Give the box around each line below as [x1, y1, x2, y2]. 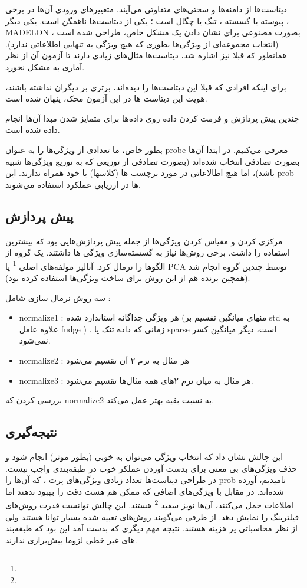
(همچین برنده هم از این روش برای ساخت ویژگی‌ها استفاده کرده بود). [5, 271, 250, 283]
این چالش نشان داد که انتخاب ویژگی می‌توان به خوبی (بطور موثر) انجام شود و [5, 450, 283, 462]
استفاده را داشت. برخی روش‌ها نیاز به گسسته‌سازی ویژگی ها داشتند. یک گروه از [5, 246, 290, 259]
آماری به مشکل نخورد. [5, 60, 85, 73]
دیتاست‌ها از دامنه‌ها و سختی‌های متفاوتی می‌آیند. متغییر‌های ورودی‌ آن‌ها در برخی [5, 3, 288, 15]
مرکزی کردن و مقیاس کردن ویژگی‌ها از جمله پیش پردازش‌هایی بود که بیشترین [5, 234, 283, 247]
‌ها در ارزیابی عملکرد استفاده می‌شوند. [5, 178, 141, 190]
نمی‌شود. [19, 334, 51, 347]
